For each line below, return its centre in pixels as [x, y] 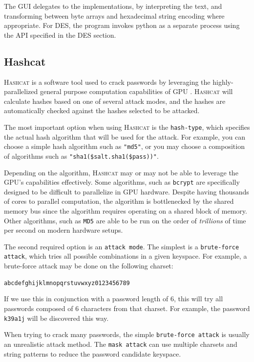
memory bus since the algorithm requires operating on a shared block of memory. [126, 210]
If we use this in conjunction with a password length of [86, 299]
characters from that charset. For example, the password [165, 308]
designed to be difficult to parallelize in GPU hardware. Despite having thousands [127, 191]
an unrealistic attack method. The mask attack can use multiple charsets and [121, 344]
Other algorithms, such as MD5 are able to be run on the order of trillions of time [125, 220]
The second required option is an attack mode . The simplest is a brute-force [122, 246]
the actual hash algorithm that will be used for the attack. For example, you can [125, 136]
